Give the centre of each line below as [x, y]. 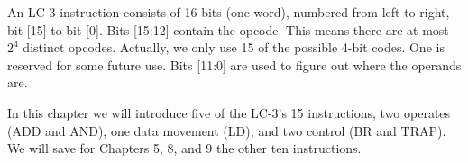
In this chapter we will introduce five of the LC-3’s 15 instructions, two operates [229, 112]
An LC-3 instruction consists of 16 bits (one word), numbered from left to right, [229, 12]
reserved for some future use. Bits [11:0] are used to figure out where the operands [234, 64]
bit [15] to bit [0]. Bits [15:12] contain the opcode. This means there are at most [228, 29]
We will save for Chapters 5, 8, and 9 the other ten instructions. [184, 148]
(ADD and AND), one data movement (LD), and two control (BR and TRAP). [227, 130]
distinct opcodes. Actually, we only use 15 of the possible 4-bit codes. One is [234, 47]
